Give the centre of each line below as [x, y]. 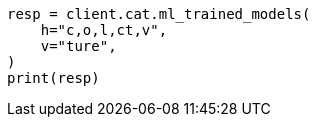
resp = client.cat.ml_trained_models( [159, 14]
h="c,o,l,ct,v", [104, 30]
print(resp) [53, 78]
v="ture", [78, 46]
